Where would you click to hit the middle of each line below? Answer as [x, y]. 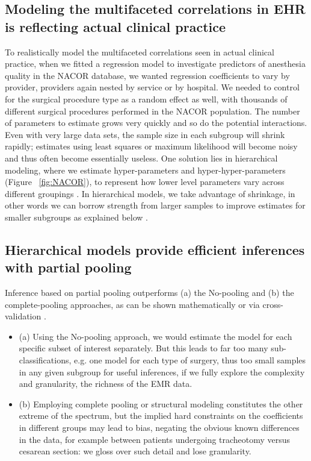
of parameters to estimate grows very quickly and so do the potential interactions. [156, 123]
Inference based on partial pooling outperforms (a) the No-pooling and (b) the [149, 293]
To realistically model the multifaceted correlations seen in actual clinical [140, 52]
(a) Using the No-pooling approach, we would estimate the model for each [155, 336]
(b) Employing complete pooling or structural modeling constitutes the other [161, 403]
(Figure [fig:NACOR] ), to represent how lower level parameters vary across [145, 182]
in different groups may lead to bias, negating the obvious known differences [159, 428]
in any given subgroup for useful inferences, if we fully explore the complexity [162, 372]
